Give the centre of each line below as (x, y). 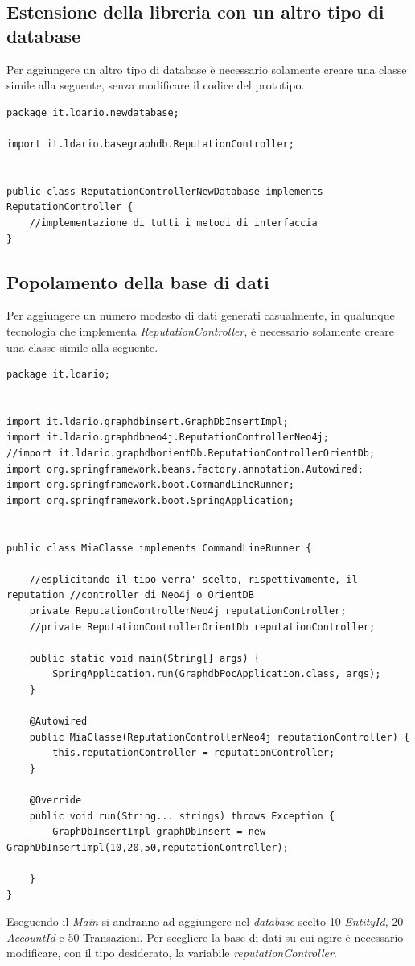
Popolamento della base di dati (138, 281)
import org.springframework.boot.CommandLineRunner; (150, 485)
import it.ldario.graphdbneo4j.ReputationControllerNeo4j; (168, 438)
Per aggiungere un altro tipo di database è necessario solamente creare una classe (207, 69)
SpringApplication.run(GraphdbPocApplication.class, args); (217, 674)
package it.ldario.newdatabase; (93, 112)
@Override (55, 801)
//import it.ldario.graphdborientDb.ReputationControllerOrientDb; (191, 454)
